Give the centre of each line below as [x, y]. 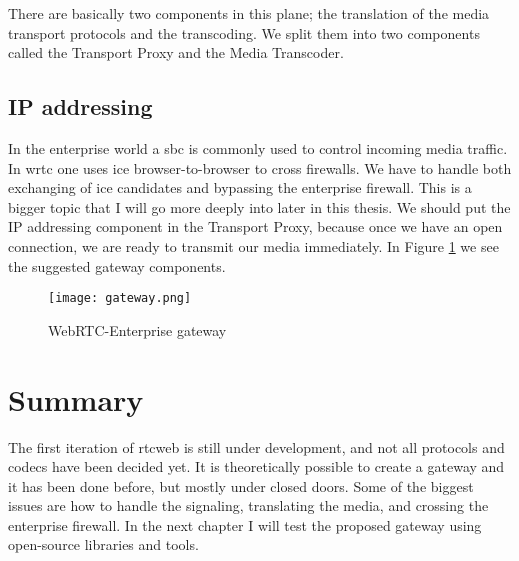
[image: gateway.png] [120, 298]
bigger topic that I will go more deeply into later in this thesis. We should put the [259, 206]
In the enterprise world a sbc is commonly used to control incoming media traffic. [258, 147]
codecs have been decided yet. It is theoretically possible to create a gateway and [256, 466]
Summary [76, 398]
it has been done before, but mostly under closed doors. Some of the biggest [241, 485]
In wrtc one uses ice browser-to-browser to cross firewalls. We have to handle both [260, 167]
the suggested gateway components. [117, 265]
